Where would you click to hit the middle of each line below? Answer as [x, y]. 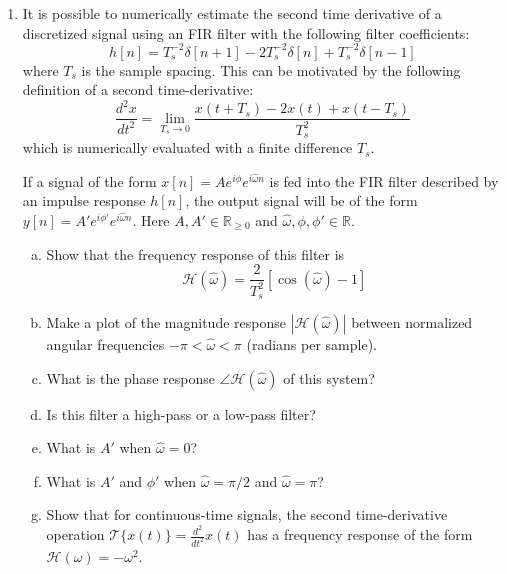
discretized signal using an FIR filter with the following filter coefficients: [246, 32]
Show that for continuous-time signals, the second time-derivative [247, 514]
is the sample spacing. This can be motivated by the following [271, 69]
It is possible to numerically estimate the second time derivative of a [232, 13]
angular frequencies [105, 344]
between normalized [412, 322]
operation [75, 534]
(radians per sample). [311, 344]
